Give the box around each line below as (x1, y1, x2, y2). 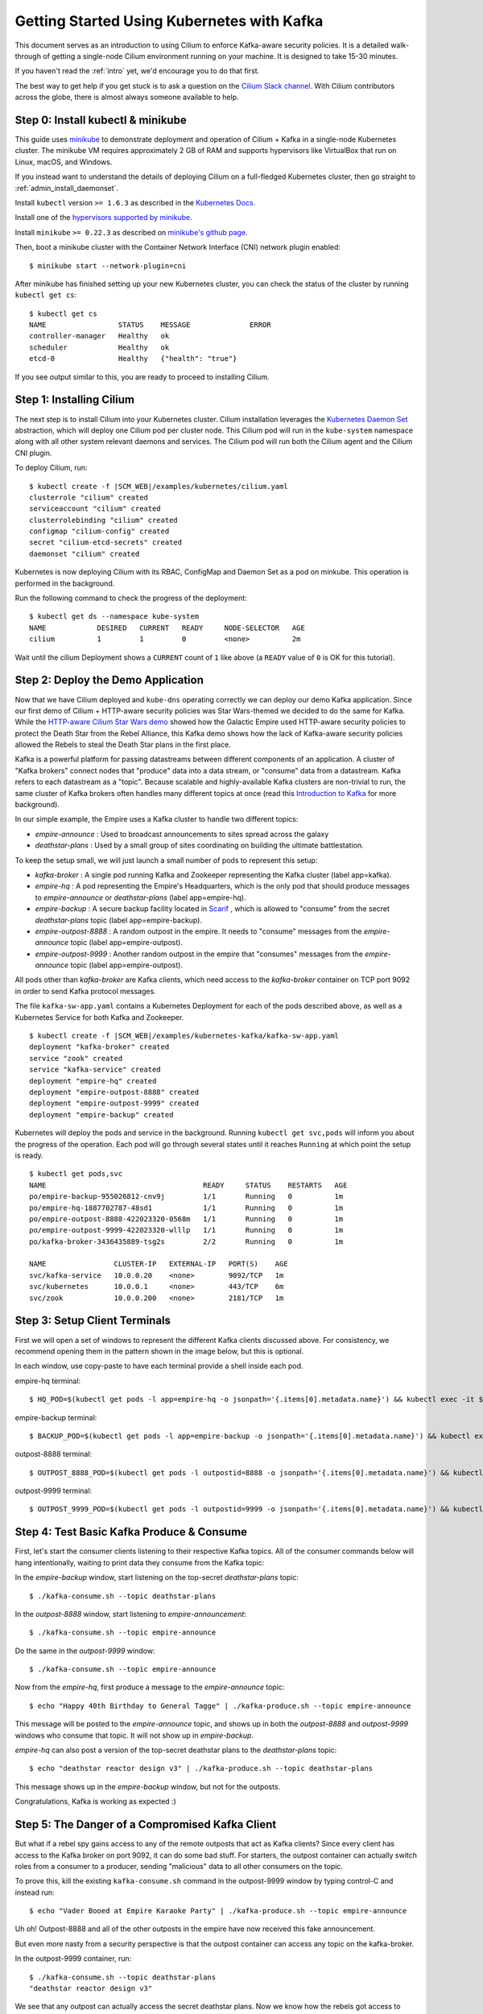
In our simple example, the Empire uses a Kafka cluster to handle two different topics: (14, 814, 299, 824)
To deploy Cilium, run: (14, 463, 88, 473)
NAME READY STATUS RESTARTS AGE (29, 1180, 348, 1190)
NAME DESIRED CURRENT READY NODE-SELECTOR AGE (29, 623, 305, 632)
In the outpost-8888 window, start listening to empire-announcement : (14, 1609, 247, 1618)
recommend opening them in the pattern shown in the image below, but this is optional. (14, 1346, 304, 1356)
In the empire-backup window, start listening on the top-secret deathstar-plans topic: (14, 1573, 299, 1582)
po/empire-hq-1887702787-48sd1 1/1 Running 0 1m (29, 1203, 344, 1212)
